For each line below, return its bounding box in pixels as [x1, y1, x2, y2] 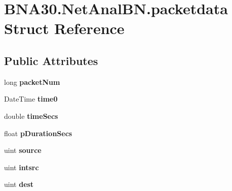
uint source [4, 145, 42, 155]
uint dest [4, 179, 34, 189]
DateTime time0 [4, 93, 58, 104]
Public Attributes [4, 52, 98, 68]
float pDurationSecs [4, 128, 72, 138]
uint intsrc [4, 162, 39, 172]
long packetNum [4, 76, 60, 87]
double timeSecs [4, 110, 58, 121]
